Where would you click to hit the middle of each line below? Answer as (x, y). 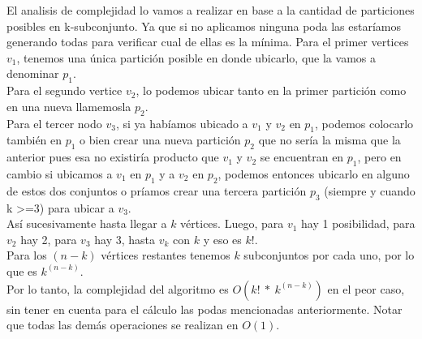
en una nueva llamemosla (69, 106)
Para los (27, 255)
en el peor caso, (366, 288)
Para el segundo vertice (65, 90)
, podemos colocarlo (364, 123)
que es (22, 270)
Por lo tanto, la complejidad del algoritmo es (118, 288)
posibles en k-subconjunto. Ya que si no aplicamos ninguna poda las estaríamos (204, 26)
